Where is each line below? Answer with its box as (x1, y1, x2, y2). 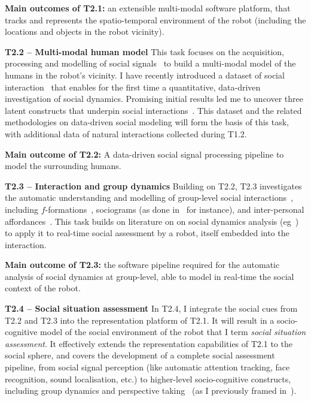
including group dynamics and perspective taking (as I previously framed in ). (5, 384, 297, 397)
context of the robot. (5, 282, 81, 294)
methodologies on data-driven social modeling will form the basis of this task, (5, 116, 289, 128)
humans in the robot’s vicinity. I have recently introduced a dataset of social (5, 68, 285, 81)
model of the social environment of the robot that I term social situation (40, 325, 306, 338)
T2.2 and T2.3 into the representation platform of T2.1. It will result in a (5, 313, 275, 326)
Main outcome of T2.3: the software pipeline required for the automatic (5, 258, 280, 271)
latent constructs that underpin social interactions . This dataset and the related (5, 104, 302, 116)
